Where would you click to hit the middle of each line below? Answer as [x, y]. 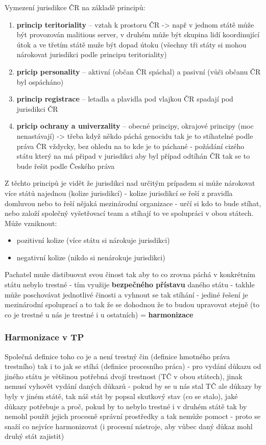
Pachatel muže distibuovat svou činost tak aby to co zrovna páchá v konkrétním [130, 274]
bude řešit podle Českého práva [66, 166]
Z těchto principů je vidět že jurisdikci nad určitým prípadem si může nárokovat [130, 183]
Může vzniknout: [31, 223]
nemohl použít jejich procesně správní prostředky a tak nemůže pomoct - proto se [132, 416]
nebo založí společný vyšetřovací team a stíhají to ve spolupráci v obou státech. [129, 213]
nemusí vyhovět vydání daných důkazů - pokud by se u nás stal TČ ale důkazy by [133, 386]
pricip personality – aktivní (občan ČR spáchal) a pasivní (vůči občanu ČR [139, 71]
